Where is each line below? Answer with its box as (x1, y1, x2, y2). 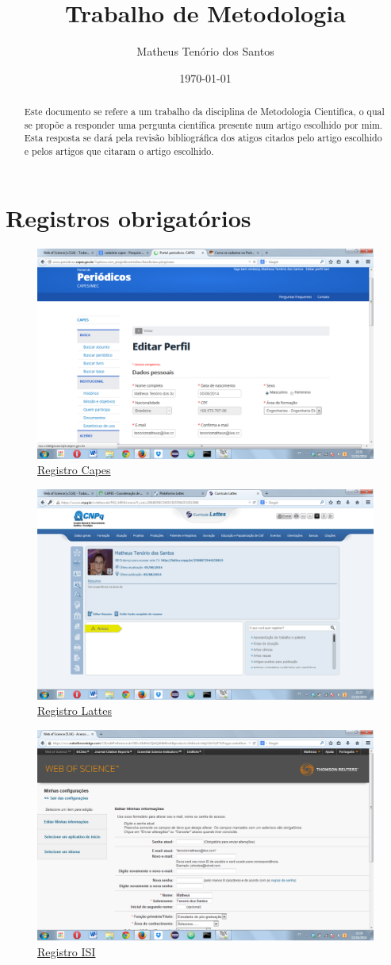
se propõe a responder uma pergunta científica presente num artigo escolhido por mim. (24, 118, 383, 131)
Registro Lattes (37, 702, 112, 719)
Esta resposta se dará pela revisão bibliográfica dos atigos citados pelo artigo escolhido (24, 131, 382, 145)
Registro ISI (37, 943, 96, 959)
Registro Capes (37, 461, 111, 478)
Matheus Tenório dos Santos (136, 43, 274, 60)
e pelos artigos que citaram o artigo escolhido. (24, 145, 214, 158)
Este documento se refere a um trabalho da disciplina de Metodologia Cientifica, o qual (24, 105, 385, 118)
